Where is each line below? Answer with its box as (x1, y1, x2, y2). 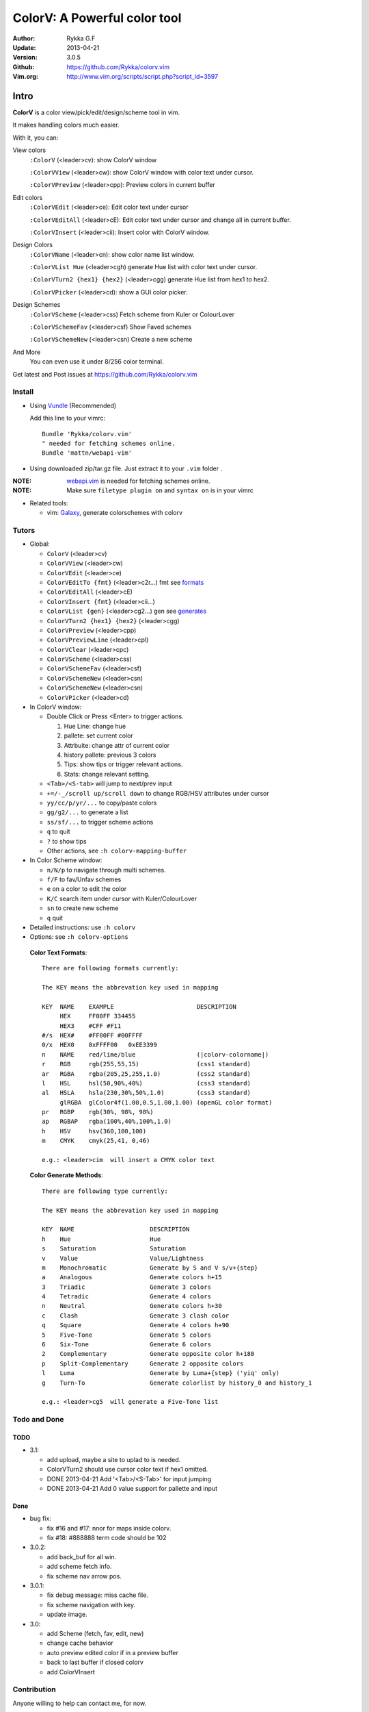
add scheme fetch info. (46, 1562, 112, 1571)
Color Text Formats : (29, 948, 87, 957)
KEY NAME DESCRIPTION (42, 1226, 190, 1233)
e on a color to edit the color (46, 885, 126, 893)
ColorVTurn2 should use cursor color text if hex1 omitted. (46, 1465, 208, 1474)
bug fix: (29, 1514, 51, 1523)
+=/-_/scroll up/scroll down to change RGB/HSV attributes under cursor (46, 789, 269, 797)
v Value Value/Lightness (42, 1254, 204, 1262)
